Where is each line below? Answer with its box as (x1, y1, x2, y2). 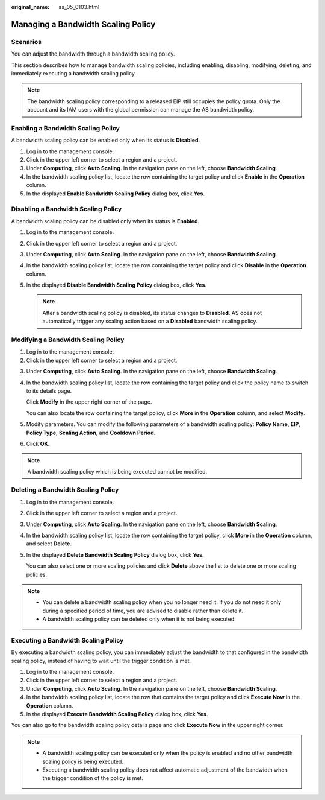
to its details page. (26, 387, 72, 395)
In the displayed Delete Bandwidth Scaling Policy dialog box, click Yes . (26, 551, 204, 558)
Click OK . (26, 440, 50, 447)
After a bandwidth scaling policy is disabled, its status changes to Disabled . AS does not (42, 309, 262, 316)
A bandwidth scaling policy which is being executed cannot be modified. (27, 468, 208, 475)
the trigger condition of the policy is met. (42, 775, 144, 782)
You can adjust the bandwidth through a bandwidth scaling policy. (11, 50, 175, 57)
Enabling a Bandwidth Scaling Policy (11, 124, 120, 132)
